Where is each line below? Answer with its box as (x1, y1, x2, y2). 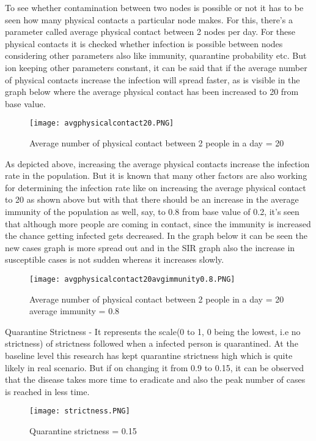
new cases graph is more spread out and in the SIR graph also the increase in (5, 241, 295, 254)
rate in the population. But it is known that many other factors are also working (5, 169, 307, 182)
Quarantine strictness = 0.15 (29, 424, 137, 437)
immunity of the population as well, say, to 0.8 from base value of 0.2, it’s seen (5, 205, 299, 217)
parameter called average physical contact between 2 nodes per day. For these (5, 25, 296, 38)
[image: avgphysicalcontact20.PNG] (29, 119, 174, 128)
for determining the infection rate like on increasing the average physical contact (5, 181, 306, 194)
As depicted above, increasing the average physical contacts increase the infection (5, 157, 310, 170)
